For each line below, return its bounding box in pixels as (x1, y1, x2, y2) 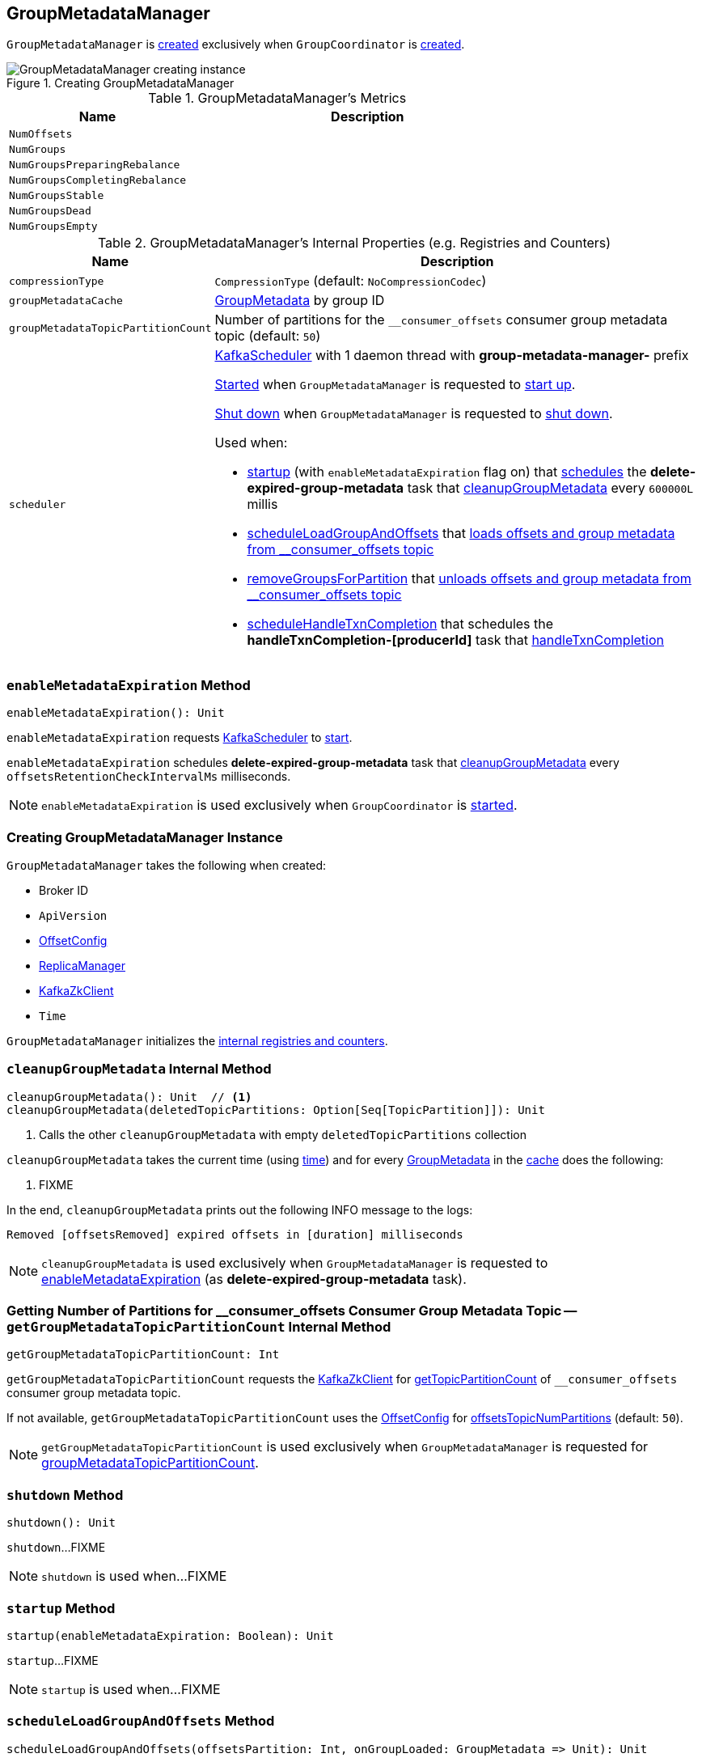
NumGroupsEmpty (9, 220, 98, 233)
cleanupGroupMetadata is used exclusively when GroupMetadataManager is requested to (41, 1254, 548, 1271)
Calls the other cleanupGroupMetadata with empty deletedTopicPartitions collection (39, 1127, 526, 1141)
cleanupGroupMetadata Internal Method (6, 1061, 272, 1078)
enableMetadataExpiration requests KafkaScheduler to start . (6, 731, 353, 745)
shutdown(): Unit (6, 1516, 116, 1530)
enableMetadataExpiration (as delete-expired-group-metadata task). (41, 1270, 467, 1287)
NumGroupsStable (9, 189, 104, 202)
